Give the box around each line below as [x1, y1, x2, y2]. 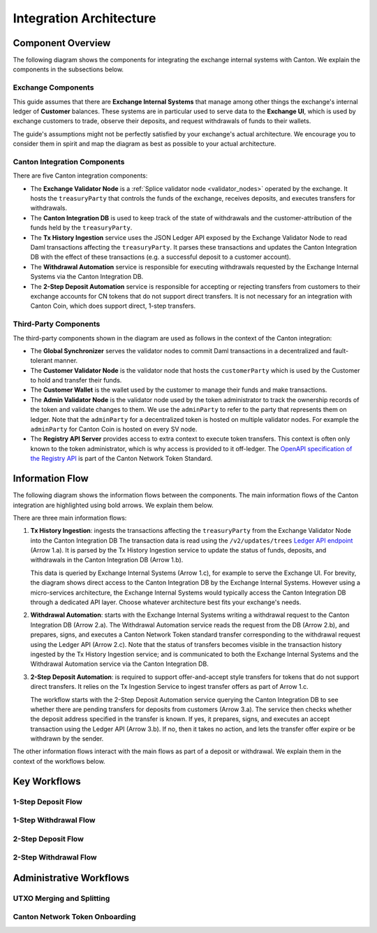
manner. [54, 357, 78, 365]
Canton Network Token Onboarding [13, 912, 136, 922]
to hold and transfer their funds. [30, 376, 122, 385]
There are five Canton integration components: [13, 171, 148, 180]
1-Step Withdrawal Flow [13, 816, 96, 825]
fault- [332, 346, 349, 355]
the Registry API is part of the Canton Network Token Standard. [30, 455, 213, 463]
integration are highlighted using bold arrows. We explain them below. [13, 501, 214, 509]
